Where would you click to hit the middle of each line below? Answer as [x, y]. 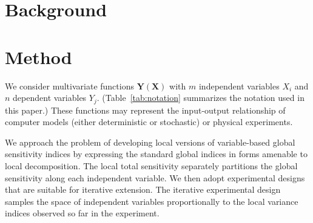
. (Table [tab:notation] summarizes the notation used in [200, 98]
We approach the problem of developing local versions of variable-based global [150, 142]
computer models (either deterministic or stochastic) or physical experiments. [149, 122]
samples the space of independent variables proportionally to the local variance [152, 201]
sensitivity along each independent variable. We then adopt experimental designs [155, 177]
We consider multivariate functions [69, 86]
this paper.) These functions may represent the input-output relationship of [145, 110]
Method [39, 57]
